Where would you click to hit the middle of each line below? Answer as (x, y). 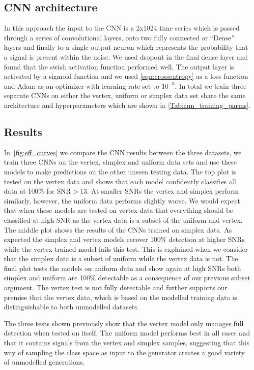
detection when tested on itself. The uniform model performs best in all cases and (127, 333)
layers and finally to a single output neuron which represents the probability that (126, 47)
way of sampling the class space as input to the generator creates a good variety (125, 352)
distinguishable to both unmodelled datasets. (71, 307)
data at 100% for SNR (38, 191)
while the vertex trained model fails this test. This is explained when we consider (126, 249)
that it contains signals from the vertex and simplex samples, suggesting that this (127, 343)
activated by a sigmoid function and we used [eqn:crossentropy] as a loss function (126, 76)
